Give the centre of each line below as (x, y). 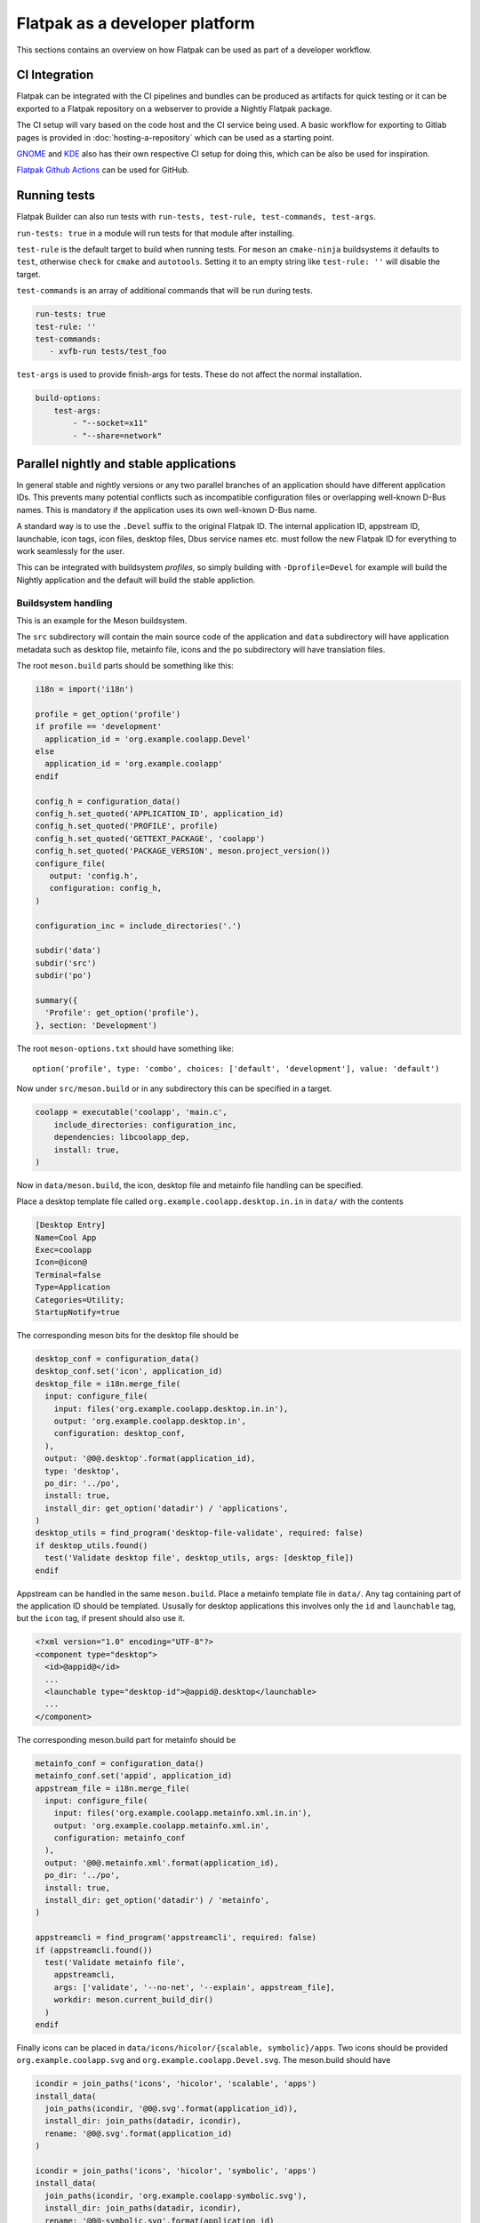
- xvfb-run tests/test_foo (108, 352)
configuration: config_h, (106, 888)
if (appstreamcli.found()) (94, 1950)
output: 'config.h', (94, 875)
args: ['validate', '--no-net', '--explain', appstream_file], (195, 1987)
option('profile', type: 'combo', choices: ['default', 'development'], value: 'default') (236, 1069)
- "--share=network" (117, 435)
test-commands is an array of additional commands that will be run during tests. (164, 291)
